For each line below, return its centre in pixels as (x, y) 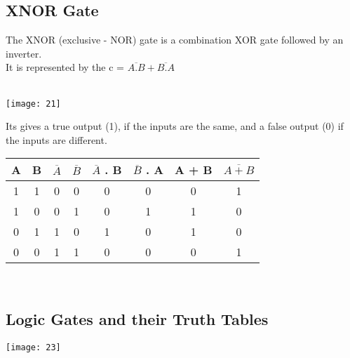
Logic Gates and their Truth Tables (137, 319)
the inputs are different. (56, 139)
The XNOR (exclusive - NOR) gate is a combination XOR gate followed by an (175, 40)
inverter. (24, 53)
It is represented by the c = (65, 67)
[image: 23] (33, 348)
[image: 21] (33, 104)
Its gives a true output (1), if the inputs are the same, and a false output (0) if (175, 126)
